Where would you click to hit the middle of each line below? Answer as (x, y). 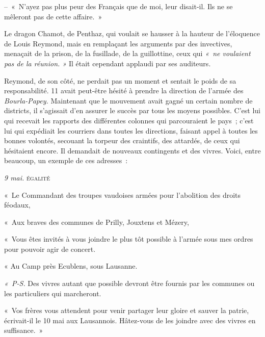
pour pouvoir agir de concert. (50, 249)
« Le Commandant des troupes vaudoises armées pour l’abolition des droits (123, 195)
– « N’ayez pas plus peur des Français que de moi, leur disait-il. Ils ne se (118, 6)
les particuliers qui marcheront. (53, 293)
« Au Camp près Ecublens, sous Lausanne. (71, 266)
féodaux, (17, 205)
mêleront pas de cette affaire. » (53, 16)
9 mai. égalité (27, 177)
